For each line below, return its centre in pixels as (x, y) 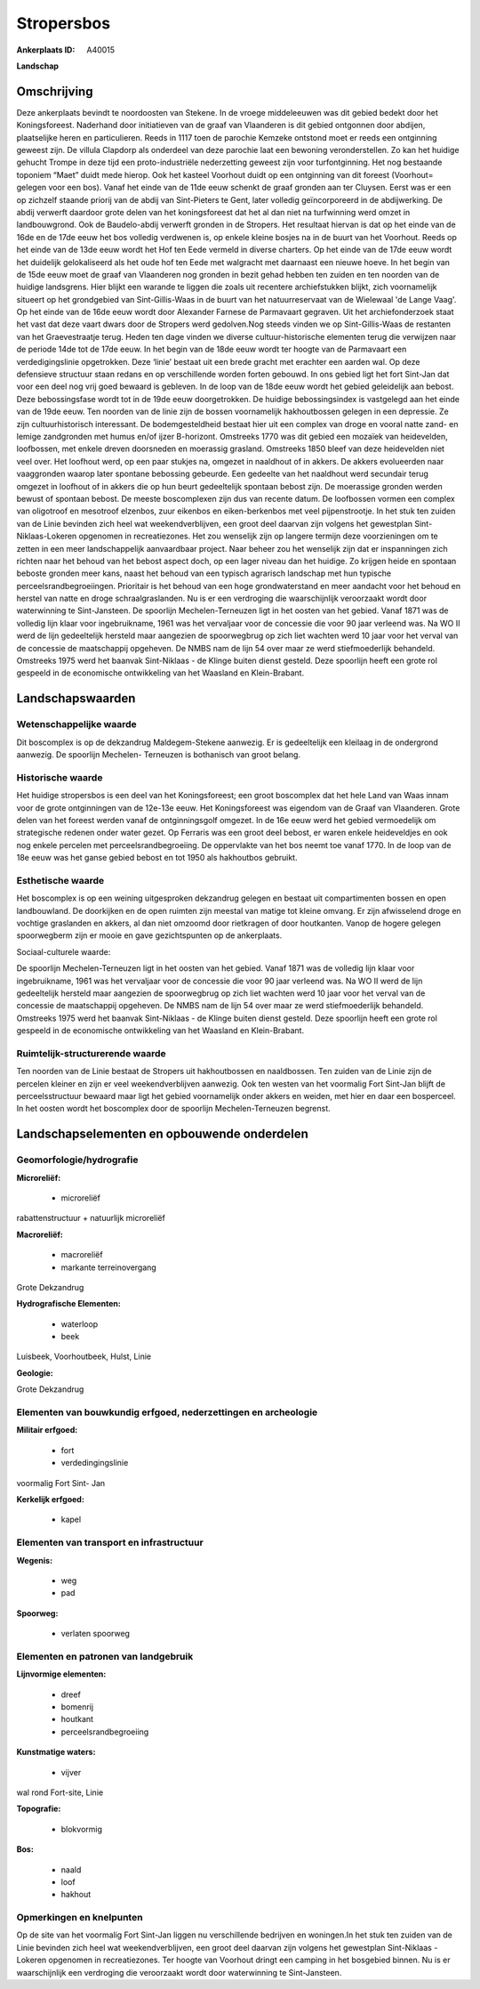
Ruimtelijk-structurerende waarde (91, 1053)
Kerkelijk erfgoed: (50, 1499)
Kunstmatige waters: (56, 1752)
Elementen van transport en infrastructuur (110, 1542)
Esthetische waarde (60, 880)
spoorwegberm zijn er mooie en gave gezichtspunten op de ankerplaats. (149, 935)
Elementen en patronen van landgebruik (105, 1656)
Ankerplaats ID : (46, 50)
